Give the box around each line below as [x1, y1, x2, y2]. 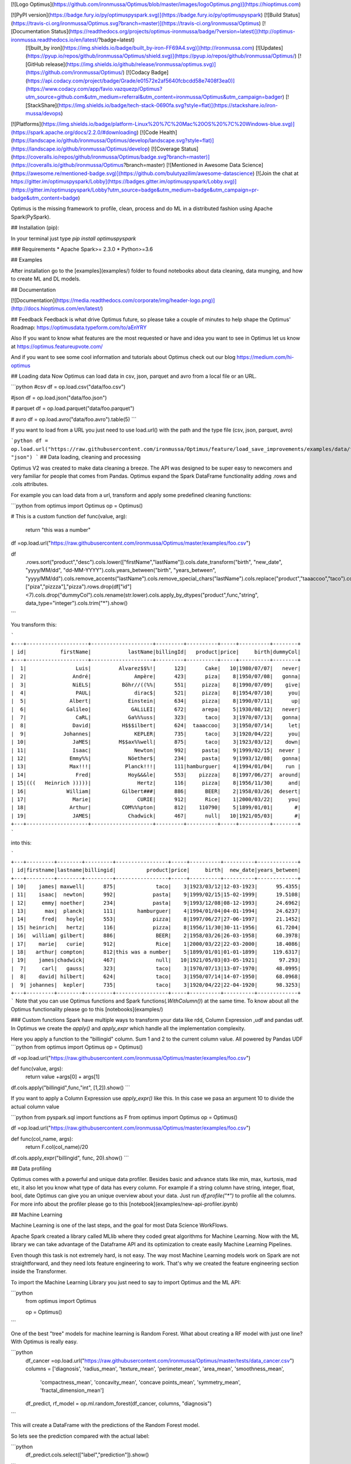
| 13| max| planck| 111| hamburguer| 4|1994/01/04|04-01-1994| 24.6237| [11, 908, 301, 915]
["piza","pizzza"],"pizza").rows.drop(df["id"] [25, 583, 132, 590]
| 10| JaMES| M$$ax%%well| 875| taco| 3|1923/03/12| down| [11, 738, 301, 745]
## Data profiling [11, 1165, 52, 1172]
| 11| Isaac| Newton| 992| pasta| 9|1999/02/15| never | [11, 747, 301, 754]
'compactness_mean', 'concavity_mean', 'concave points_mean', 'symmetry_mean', [40, 1379, 241, 1386]
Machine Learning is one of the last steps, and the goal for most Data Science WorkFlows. [11, 1222, 228, 1229]
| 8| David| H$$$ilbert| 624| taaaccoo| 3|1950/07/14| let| [11, 722, 301, 729]
